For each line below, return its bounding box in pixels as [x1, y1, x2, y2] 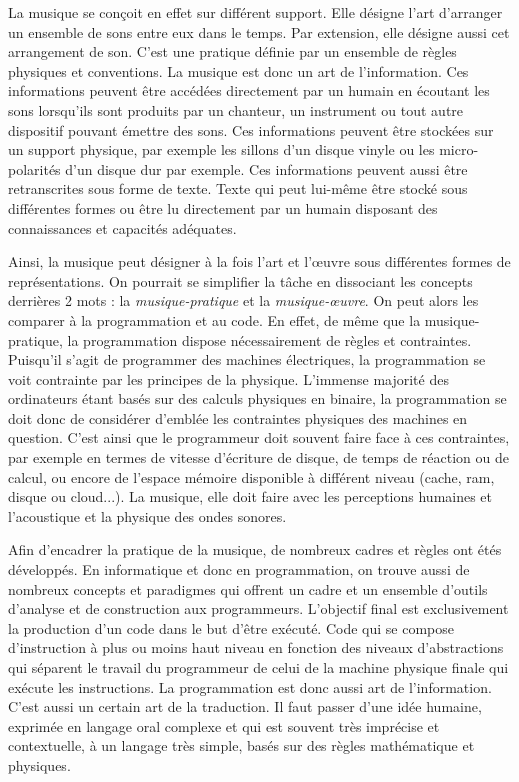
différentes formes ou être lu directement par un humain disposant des [8, 197, 438, 218]
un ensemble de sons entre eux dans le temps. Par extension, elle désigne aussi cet [8, 21, 510, 42]
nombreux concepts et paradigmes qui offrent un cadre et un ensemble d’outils [8, 578, 488, 599]
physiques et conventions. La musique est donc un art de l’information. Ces [8, 60, 469, 81]
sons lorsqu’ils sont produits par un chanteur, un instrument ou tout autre [8, 99, 464, 120]
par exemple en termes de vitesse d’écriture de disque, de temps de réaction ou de [8, 447, 510, 468]
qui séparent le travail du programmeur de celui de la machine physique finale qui [8, 657, 509, 677]
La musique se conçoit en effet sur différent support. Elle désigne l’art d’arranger [8, 2, 503, 22]
